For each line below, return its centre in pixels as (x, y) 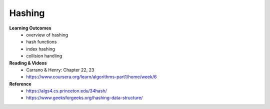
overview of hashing (47, 34)
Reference (20, 84)
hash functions (41, 42)
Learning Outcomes (30, 28)
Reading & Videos (28, 63)
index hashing (40, 49)
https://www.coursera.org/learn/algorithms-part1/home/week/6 (91, 77)
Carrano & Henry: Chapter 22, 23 (60, 69)
